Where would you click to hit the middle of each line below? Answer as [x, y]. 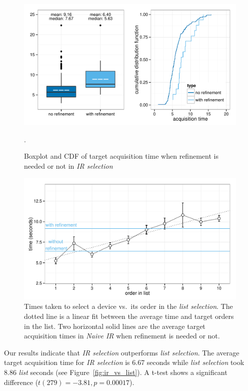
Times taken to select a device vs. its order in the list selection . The [128, 306]
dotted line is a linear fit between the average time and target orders [129, 316]
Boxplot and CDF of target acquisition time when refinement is [121, 156]
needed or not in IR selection [68, 166]
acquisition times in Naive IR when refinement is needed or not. [122, 336]
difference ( [21, 382]
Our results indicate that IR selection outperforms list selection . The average [122, 352]
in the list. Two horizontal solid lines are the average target [115, 326]
